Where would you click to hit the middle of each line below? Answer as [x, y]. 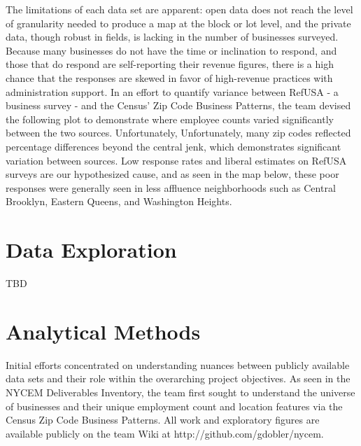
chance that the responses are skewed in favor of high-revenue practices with [169, 77]
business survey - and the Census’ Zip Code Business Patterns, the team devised [178, 105]
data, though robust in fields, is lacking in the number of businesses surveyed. [172, 37]
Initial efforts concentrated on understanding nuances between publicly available [178, 364]
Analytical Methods [103, 331]
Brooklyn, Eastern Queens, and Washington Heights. [119, 201]
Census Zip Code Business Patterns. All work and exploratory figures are [163, 420]
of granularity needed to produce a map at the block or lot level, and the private [178, 23]
